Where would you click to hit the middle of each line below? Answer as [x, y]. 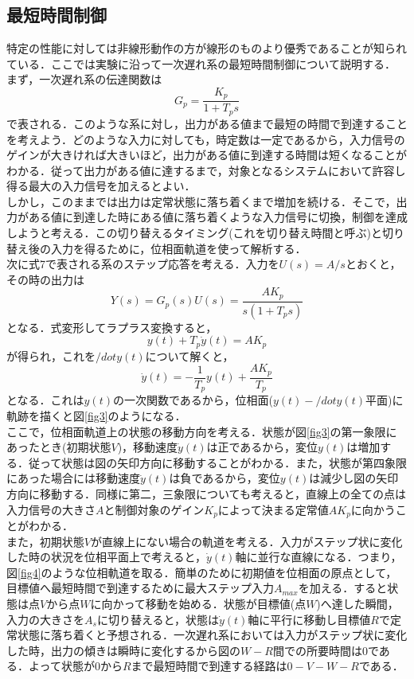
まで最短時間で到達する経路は [209, 666]
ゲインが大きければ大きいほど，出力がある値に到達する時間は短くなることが [207, 155]
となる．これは [45, 400]
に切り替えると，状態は [158, 619]
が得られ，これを [51, 355]
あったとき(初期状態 [59, 447]
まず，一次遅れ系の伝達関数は [84, 79]
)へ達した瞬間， [357, 603]
